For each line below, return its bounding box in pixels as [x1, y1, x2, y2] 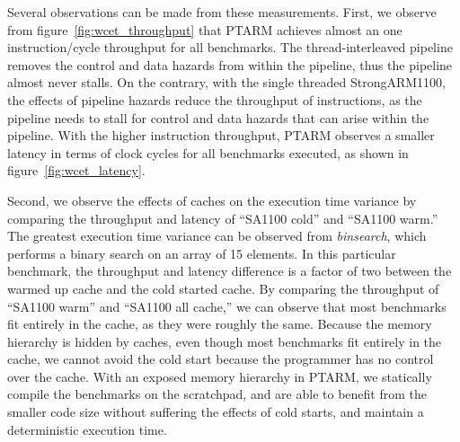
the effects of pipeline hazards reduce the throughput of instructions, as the [7, 90, 422, 109]
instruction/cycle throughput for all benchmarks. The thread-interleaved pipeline [7, 38, 453, 57]
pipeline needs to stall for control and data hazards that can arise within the [7, 108, 429, 127]
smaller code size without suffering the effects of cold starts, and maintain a [7, 402, 424, 421]
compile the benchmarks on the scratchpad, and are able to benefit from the [7, 385, 427, 403]
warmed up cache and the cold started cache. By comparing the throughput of [7, 278, 439, 297]
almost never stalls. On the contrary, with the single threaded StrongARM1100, [7, 73, 446, 92]
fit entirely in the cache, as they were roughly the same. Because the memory [7, 314, 432, 333]
